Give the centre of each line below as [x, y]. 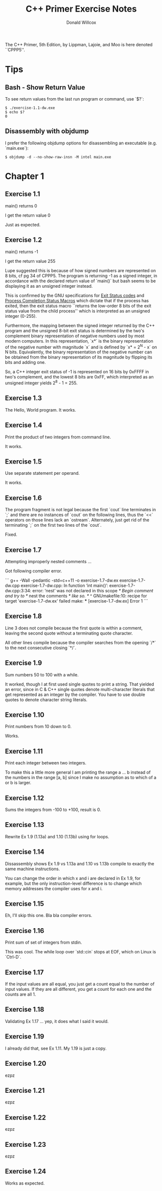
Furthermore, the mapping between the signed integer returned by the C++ [80, 325]
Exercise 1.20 [26, 1063]
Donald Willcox [81, 22]
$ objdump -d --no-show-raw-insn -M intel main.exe [58, 157]
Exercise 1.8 [23, 616]
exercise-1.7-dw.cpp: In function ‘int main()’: [65, 585]
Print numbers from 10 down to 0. [38, 726]
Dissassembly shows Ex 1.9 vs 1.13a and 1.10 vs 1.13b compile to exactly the [80, 863]
